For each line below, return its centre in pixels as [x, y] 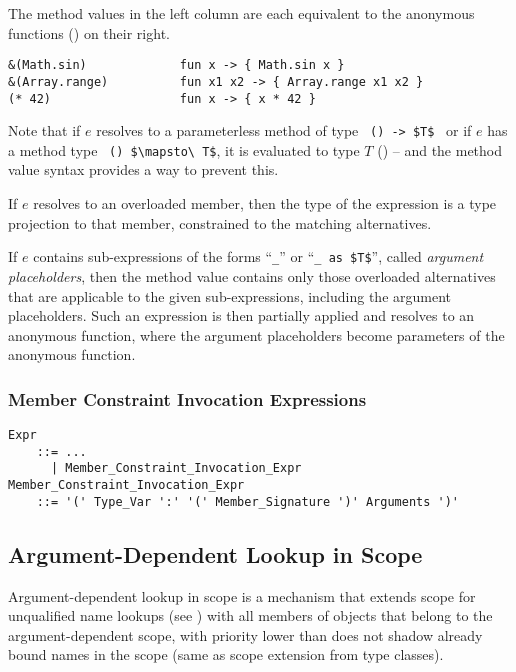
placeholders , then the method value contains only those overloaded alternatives [252, 275]
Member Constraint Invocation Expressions [187, 398]
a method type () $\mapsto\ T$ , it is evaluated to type [184, 149]
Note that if [44, 130]
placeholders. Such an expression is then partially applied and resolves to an [241, 315]
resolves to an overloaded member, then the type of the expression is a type [265, 203]
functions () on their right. [89, 32]
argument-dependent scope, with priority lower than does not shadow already [245, 634]
